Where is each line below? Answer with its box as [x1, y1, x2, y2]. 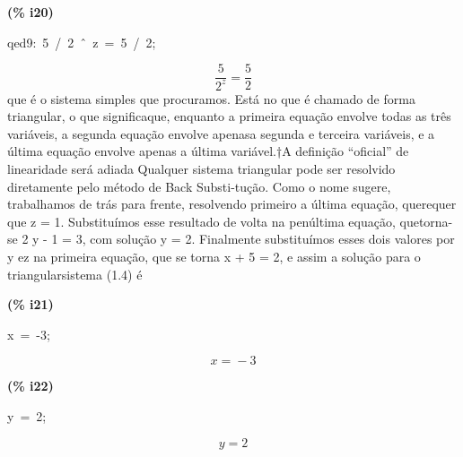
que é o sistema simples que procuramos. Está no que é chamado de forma [7, 89, 415, 108]
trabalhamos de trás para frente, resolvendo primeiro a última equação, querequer [7, 194, 457, 213]
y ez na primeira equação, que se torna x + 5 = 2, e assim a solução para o [7, 246, 421, 265]
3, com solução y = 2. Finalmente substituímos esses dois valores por [75, 229, 455, 248]
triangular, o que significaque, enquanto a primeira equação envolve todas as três [7, 107, 451, 125]
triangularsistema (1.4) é [7, 264, 143, 283]
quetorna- [399, 211, 453, 230]
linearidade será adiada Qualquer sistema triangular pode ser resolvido [7, 159, 396, 177]
